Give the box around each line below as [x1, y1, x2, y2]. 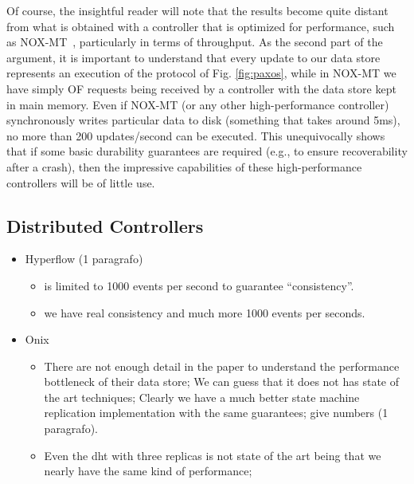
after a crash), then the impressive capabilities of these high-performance [6, 158, 362, 175]
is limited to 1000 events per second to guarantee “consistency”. [44, 277, 354, 293]
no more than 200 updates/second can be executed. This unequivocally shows [6, 127, 385, 144]
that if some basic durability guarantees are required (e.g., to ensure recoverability [6, 143, 408, 159]
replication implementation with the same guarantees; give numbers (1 [44, 404, 389, 421]
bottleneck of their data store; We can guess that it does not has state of [44, 373, 399, 390]
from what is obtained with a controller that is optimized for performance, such [6, 18, 395, 34]
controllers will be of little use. [6, 174, 155, 191]
